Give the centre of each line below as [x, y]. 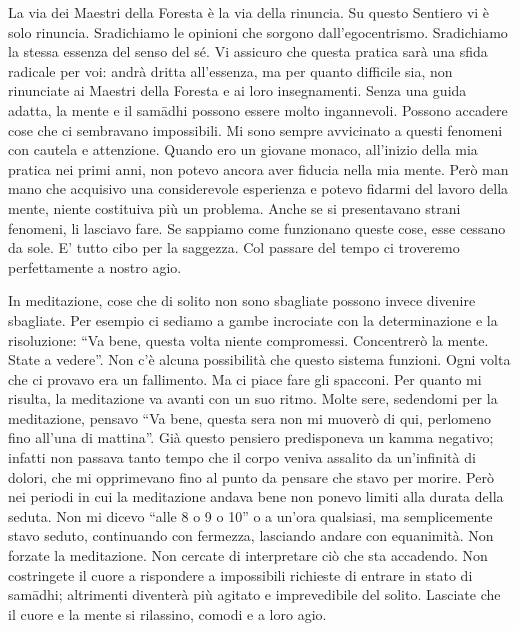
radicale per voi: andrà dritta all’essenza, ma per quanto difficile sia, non [230, 70]
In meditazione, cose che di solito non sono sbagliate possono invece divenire [242, 300]
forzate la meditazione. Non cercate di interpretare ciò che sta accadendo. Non [248, 555]
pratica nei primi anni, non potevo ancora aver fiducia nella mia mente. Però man [258, 168]
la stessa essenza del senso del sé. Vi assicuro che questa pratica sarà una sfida [248, 51]
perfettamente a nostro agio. [95, 266]
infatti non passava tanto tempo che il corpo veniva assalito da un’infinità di [242, 457]
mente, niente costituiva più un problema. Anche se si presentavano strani [234, 207]
